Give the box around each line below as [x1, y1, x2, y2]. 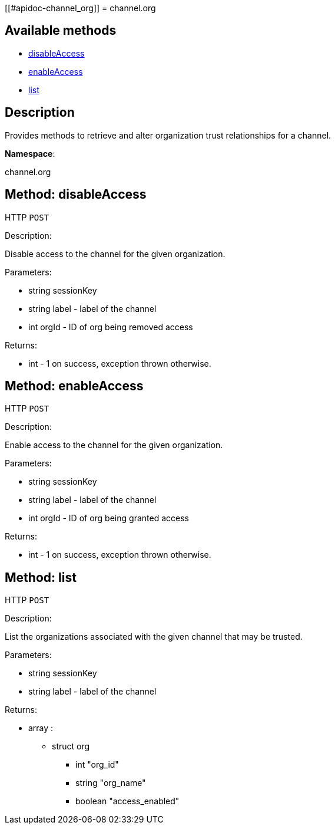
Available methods [5, 23, 117, 38]
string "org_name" [75, 778, 146, 788]
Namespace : [5, 148, 55, 159]
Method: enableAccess [5, 378, 144, 393]
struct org [52, 741, 90, 752]
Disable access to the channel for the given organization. [5, 248, 225, 259]
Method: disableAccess [5, 187, 147, 202]
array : [28, 723, 54, 733]
